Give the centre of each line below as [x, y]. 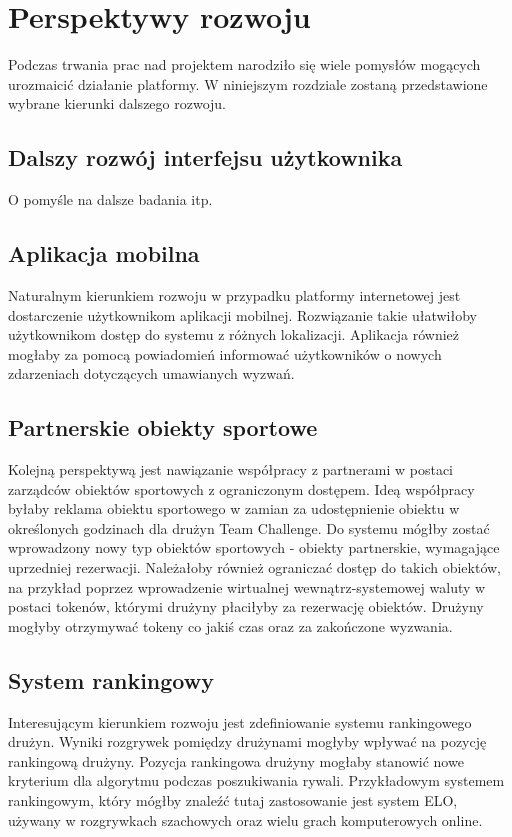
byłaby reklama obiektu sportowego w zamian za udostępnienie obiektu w [234, 508]
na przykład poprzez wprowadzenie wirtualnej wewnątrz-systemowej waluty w [247, 586]
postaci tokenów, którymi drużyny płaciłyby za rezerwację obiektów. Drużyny [246, 606]
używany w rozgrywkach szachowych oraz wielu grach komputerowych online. [245, 819]
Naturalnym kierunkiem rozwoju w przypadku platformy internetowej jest [234, 294]
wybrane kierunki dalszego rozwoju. [117, 103]
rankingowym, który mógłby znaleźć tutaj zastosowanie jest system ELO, [233, 800]
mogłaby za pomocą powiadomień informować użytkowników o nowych [225, 353]
